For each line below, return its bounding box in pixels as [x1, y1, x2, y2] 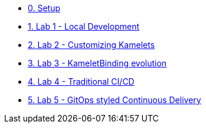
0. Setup [28, 3, 61, 13]
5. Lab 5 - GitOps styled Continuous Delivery [28, 95, 201, 105]
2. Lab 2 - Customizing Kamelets [28, 40, 155, 50]
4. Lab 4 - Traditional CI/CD [28, 76, 135, 87]
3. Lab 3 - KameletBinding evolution [28, 58, 167, 68]
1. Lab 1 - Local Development [28, 21, 139, 31]
